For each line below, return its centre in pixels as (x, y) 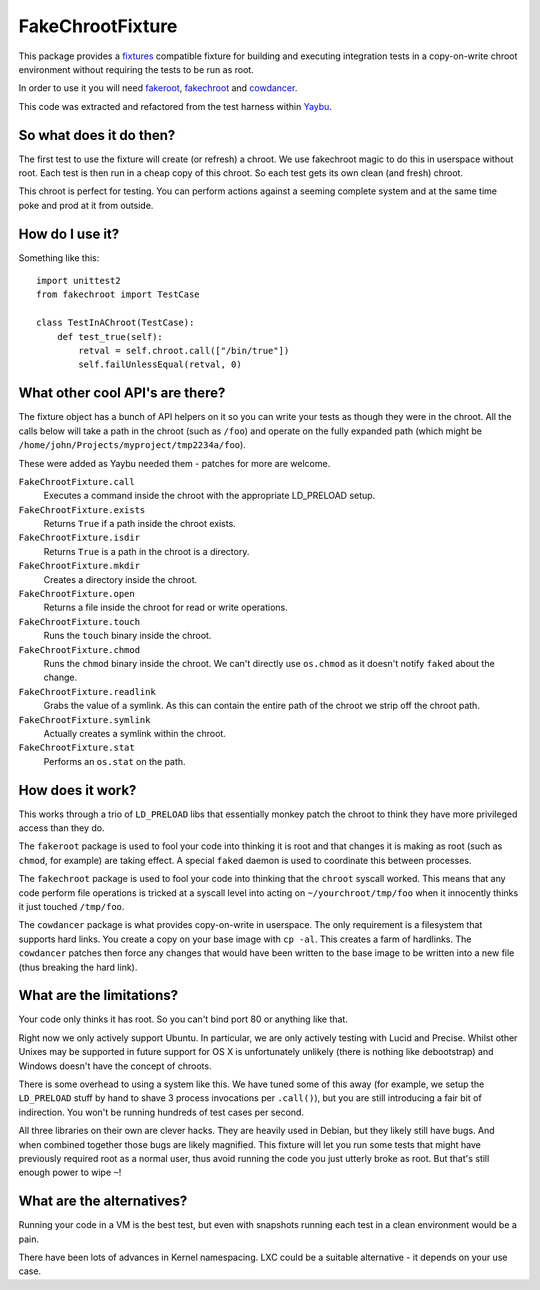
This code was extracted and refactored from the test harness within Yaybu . (175, 106)
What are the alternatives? (103, 1201)
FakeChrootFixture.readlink (87, 691)
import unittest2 (78, 281)
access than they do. (61, 828)
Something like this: (59, 257)
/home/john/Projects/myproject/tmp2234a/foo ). (132, 445)
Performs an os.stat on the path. (114, 761)
